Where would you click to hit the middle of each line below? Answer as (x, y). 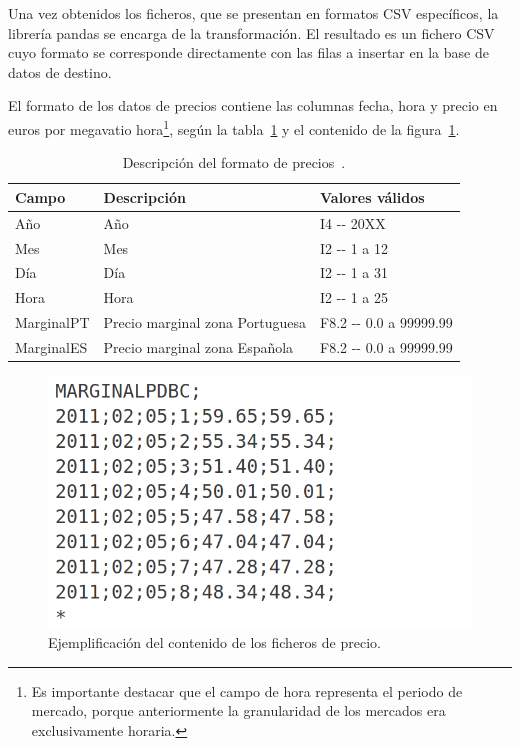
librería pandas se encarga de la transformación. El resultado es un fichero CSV (251, 32)
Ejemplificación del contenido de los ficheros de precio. (214, 642)
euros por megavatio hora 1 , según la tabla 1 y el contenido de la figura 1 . (234, 127)
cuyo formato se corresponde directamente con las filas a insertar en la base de (248, 52)
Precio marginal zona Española (198, 346)
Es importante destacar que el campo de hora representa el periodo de (247, 690)
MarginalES (51, 346)
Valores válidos (372, 196)
